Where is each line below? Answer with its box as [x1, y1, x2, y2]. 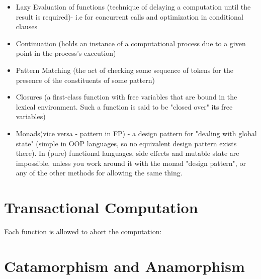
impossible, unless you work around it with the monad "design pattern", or [16, 157, 246, 168]
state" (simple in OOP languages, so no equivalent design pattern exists [16, 138, 237, 148]
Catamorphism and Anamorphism [4, 255, 245, 276]
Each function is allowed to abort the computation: [4, 226, 162, 237]
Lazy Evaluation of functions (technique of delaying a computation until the [16, 2, 251, 12]
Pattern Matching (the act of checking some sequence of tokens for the [16, 64, 233, 75]
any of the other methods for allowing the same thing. [16, 167, 183, 178]
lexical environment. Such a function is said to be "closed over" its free [16, 101, 233, 112]
